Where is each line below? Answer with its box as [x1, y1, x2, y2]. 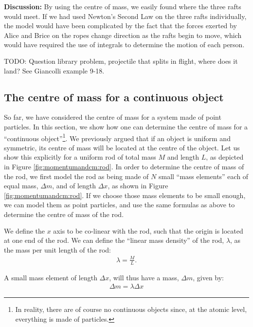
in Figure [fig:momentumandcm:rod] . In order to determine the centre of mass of [4, 161, 244, 171]
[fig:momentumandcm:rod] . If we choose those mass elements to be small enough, [4, 190, 246, 200]
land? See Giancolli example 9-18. [4, 65, 105, 75]
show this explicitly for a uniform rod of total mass [4, 152, 156, 162]
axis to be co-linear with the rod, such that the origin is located [53, 225, 243, 236]
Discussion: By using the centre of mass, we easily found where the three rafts [4, 1, 241, 11]
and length [167, 152, 199, 162]
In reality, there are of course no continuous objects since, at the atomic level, [15, 304, 247, 314]
